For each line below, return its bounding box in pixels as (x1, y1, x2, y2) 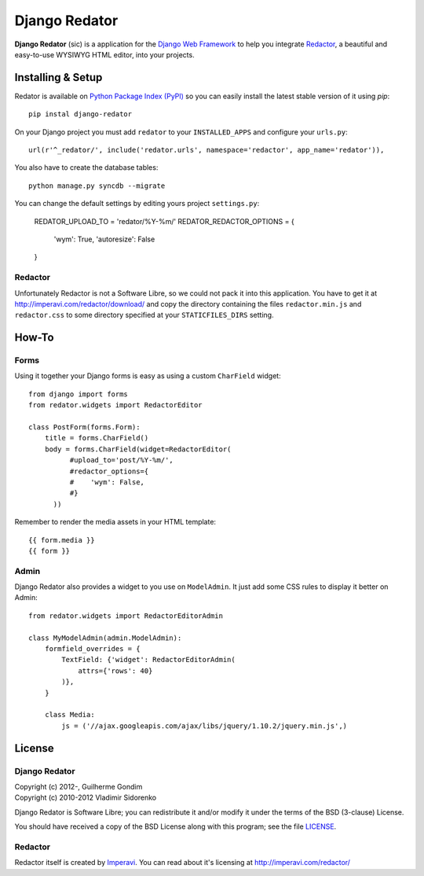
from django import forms (28, 389, 129, 399)
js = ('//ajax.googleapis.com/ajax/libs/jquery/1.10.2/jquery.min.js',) (61, 721, 348, 731)
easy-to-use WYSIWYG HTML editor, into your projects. (14, 50, 196, 59)
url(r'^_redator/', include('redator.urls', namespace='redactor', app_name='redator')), (28, 145, 385, 155)
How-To (14, 331, 54, 344)
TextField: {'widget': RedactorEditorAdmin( (61, 655, 236, 664)
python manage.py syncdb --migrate (28, 181, 166, 190)
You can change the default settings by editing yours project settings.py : (14, 199, 260, 208)
